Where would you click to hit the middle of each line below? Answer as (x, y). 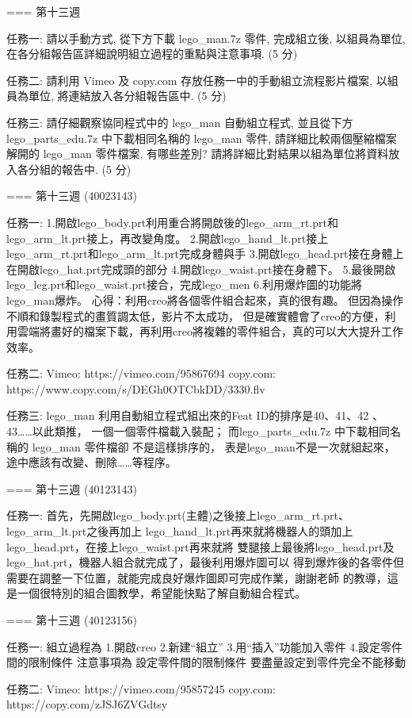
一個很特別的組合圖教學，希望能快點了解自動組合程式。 (161, 593)
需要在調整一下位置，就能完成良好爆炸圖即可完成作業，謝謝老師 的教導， (197, 577)
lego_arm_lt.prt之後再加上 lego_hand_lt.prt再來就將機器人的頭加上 (180, 531)
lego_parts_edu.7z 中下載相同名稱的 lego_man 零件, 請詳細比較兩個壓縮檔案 (202, 138)
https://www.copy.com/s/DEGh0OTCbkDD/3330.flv (136, 388)
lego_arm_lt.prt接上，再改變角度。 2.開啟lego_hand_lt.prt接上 (168, 238)
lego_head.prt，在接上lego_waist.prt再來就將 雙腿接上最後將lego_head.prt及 (200, 546)
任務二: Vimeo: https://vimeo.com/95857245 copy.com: (141, 688)
